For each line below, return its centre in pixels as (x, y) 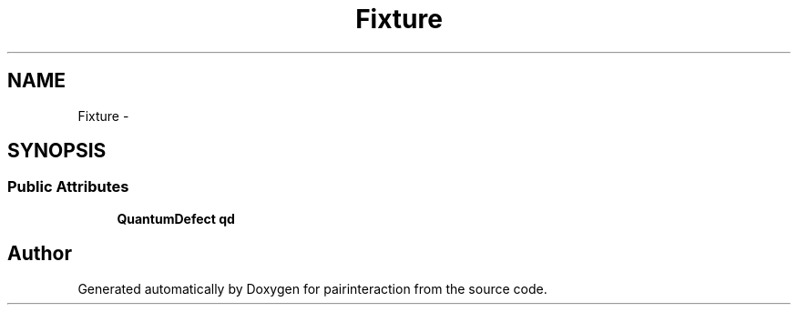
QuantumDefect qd (176, 218)
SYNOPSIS (57, 151)
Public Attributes (68, 187)
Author (40, 254)
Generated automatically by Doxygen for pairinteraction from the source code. (312, 288)
